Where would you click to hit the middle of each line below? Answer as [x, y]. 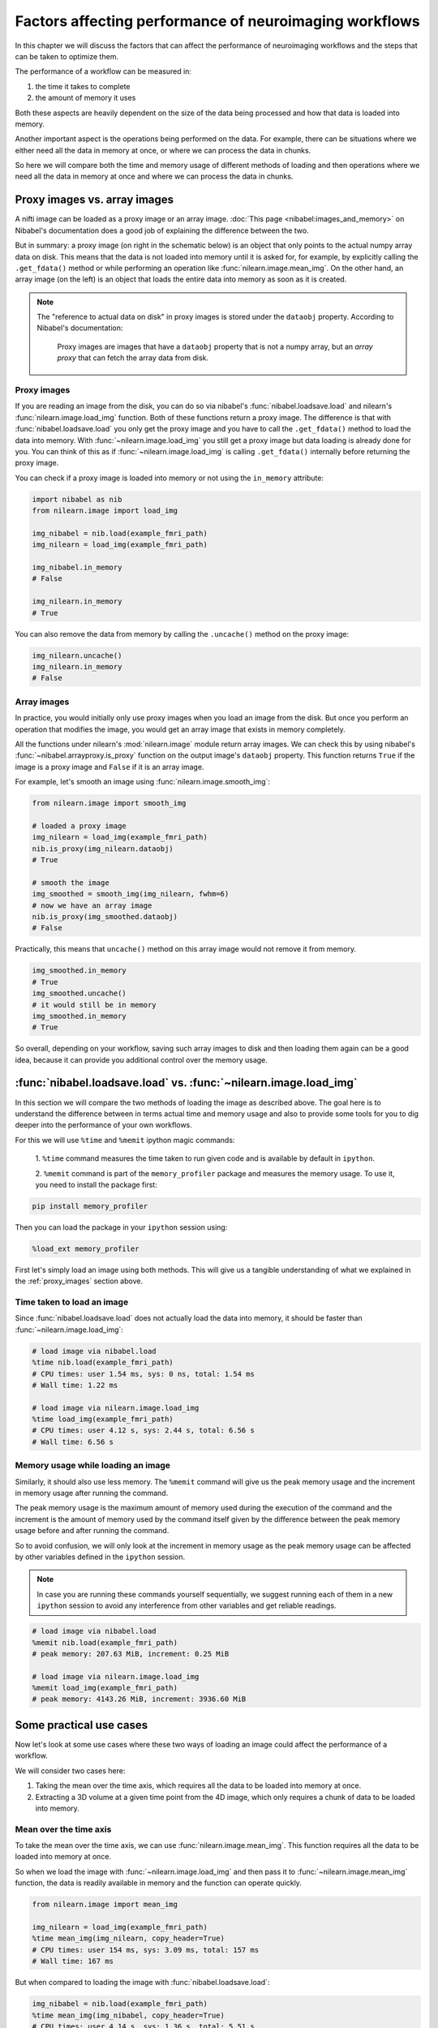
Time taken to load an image [72, 1302]
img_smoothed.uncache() [79, 993]
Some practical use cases [82, 1725]
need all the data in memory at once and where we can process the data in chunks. [154, 176]
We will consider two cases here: [70, 1770]
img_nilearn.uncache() [77, 655]
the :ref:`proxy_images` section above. [79, 1281]
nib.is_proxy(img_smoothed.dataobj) [105, 916]
